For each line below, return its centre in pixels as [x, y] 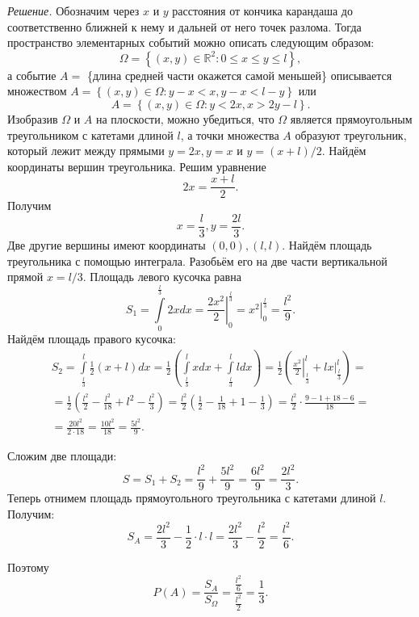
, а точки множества [230, 134]
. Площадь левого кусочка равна [162, 277]
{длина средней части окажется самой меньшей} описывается [239, 75]
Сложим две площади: [62, 455]
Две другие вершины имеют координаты [107, 245]
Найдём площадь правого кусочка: [92, 339]
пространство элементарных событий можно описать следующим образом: [191, 42]
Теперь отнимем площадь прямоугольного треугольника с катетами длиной [192, 498]
